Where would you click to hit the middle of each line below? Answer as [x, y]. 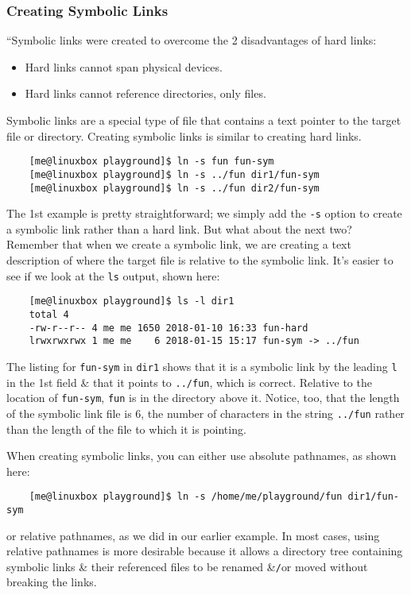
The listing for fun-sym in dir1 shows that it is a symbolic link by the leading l [202, 366]
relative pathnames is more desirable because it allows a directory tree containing [205, 551]
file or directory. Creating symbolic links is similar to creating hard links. [184, 135]
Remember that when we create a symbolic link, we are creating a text [179, 244]
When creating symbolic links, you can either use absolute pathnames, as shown [202, 456]
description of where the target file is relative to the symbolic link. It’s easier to [200, 260]
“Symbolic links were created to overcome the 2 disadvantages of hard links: [192, 40]
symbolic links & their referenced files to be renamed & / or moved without [187, 566]
